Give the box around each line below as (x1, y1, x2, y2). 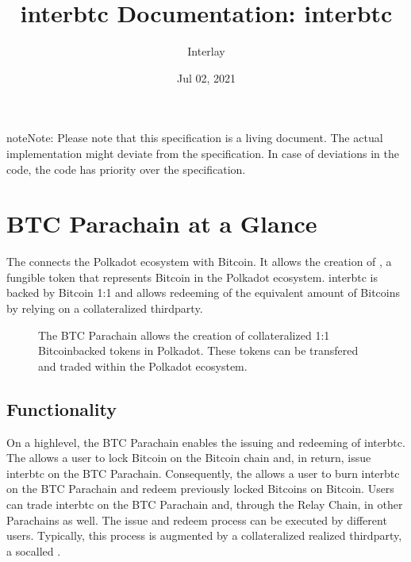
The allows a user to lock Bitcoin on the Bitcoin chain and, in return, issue (6, 449, 371, 466)
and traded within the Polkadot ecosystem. (38, 357, 248, 374)
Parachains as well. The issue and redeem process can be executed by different (6, 511, 387, 528)
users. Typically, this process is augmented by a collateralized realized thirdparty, (6, 527, 402, 544)
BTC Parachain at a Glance (6, 207, 317, 240)
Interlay (187, 43, 225, 60)
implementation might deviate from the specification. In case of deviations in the (6, 144, 399, 161)
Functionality (6, 396, 117, 421)
